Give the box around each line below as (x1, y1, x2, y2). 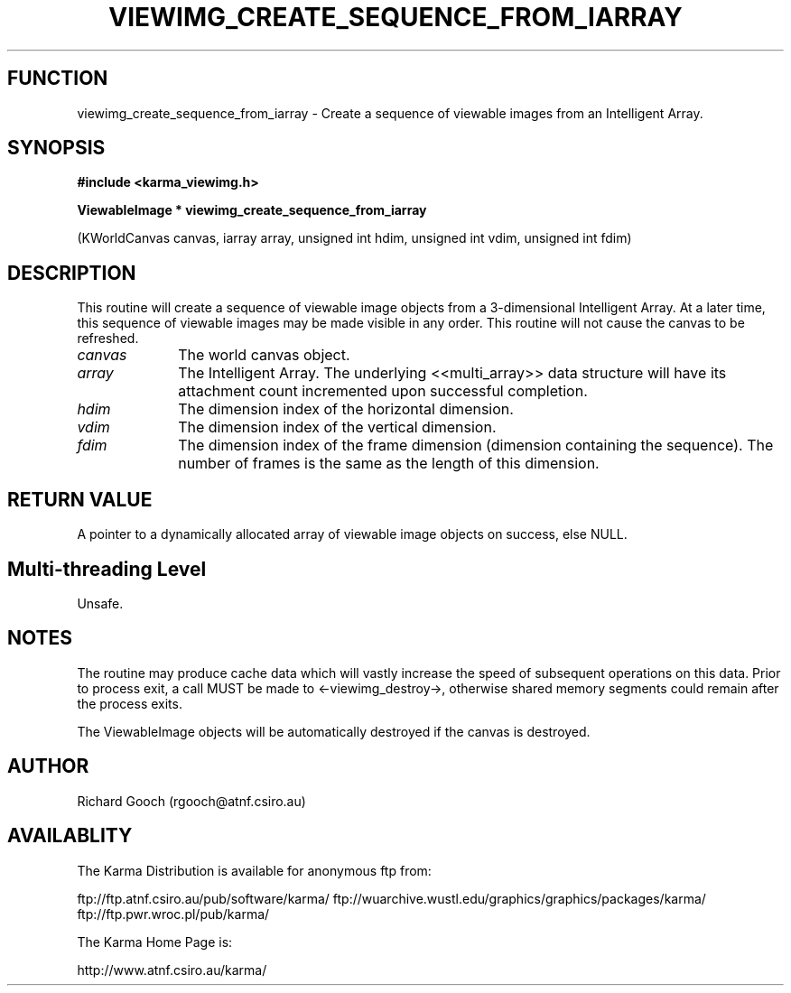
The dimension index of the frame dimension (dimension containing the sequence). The (178, 436, 774, 455)
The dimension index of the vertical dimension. (178, 418, 497, 437)
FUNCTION (7, 67, 108, 90)
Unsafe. (77, 595, 124, 611)
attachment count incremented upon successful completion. (178, 382, 588, 401)
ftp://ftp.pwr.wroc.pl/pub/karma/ (77, 905, 270, 922)
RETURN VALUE (7, 487, 153, 511)
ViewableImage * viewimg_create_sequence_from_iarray (77, 202, 427, 218)
